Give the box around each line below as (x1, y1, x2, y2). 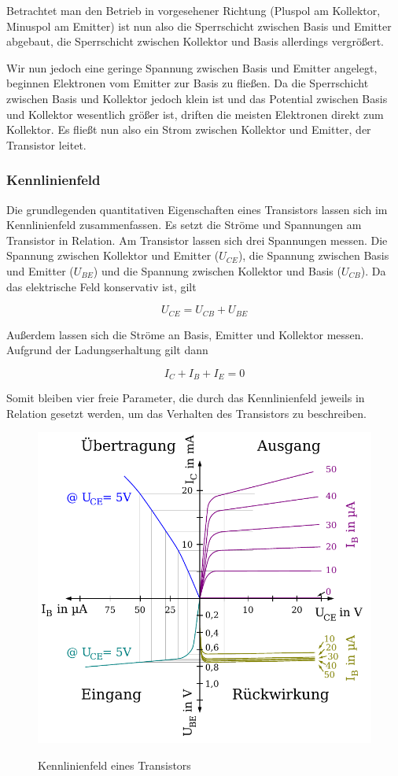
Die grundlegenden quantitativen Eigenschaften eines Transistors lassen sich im (6, 201, 388, 217)
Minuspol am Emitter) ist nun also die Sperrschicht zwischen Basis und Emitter (6, 17, 392, 34)
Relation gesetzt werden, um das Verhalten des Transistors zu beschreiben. (6, 405, 367, 421)
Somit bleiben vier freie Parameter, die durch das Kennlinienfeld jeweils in (6, 390, 365, 406)
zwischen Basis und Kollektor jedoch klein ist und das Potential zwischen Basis (6, 90, 388, 106)
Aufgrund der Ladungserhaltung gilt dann (6, 342, 208, 358)
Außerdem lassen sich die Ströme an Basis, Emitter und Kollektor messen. (6, 326, 364, 342)
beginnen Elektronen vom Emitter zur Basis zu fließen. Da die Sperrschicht (6, 75, 369, 91)
